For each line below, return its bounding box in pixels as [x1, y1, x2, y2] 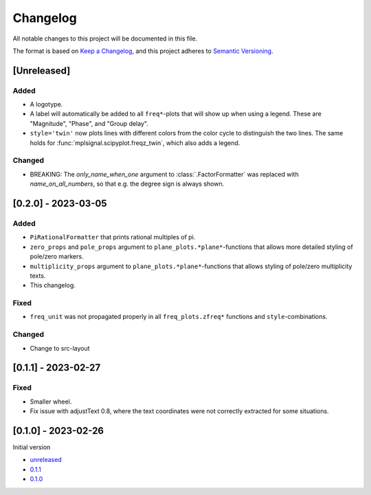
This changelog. [30, 281, 76, 289]
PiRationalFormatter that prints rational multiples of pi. [30, 233, 196, 241]
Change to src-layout [30, 344, 90, 352]
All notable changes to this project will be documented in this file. [12, 34, 198, 43]
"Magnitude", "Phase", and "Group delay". [30, 119, 149, 127]
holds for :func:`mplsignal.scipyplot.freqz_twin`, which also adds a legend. [30, 138, 240, 147]
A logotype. [30, 100, 63, 109]
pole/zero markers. [30, 252, 84, 261]
